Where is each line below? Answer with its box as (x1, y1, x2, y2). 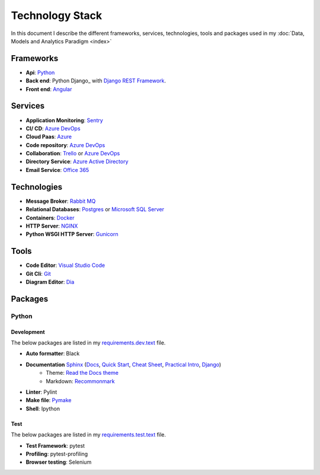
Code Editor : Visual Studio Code (25, 262, 105, 269)
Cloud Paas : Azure (25, 133, 72, 141)
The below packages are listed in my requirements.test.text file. (11, 431, 166, 438)
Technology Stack (11, 9, 103, 22)
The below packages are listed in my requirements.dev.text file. (11, 339, 166, 346)
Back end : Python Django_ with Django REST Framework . (25, 77, 166, 84)
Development (11, 328, 45, 335)
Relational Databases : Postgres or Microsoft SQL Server (25, 206, 164, 213)
